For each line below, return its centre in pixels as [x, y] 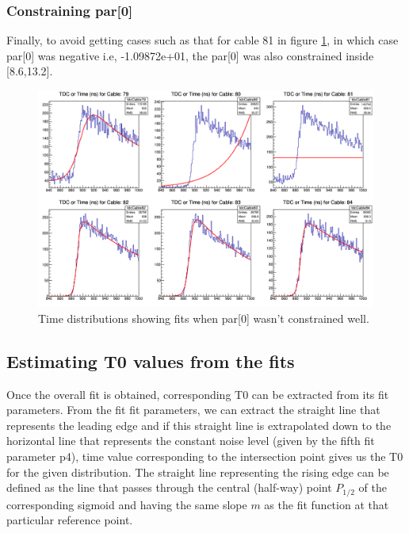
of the [373, 487]
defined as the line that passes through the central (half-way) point [169, 487]
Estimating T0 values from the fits [151, 360]
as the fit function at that [327, 504]
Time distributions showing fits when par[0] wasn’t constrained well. [204, 318]
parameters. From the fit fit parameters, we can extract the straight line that [193, 410]
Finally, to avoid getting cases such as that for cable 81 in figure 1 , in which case [203, 40]
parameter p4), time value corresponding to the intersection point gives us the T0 [205, 456]
